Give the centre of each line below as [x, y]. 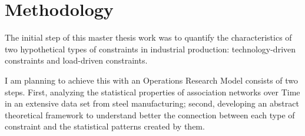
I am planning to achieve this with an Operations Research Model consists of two [152, 80]
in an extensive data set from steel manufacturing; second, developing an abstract [152, 103]
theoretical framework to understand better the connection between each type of [150, 115]
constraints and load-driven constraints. [76, 60]
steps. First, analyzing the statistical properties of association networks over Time [152, 92]
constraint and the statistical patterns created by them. [105, 126]
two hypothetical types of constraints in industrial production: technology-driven [150, 49]
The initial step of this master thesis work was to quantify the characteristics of [148, 37]
